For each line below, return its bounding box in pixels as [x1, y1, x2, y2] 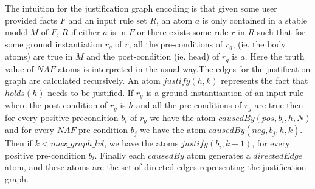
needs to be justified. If [47, 86, 134, 98]
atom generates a [187, 148, 251, 161]
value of [5, 62, 34, 75]
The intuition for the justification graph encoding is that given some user [5, 2, 277, 14]
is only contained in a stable [202, 13, 307, 26]
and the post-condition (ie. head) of [86, 50, 220, 63]
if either [71, 26, 100, 38]
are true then [254, 98, 303, 111]
